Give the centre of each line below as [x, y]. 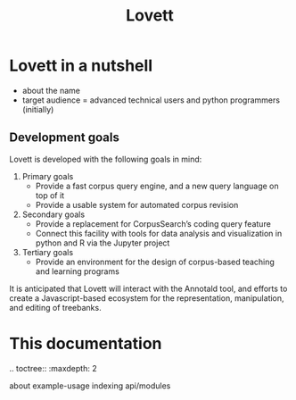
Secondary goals [53, 214]
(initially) [38, 109]
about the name [51, 90]
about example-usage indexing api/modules [90, 386]
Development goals [65, 138]
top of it [50, 195]
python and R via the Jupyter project [103, 243]
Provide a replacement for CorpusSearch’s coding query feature [153, 223]
